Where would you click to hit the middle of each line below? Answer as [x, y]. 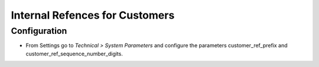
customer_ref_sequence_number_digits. [74, 54]
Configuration [39, 31]
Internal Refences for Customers [93, 15]
